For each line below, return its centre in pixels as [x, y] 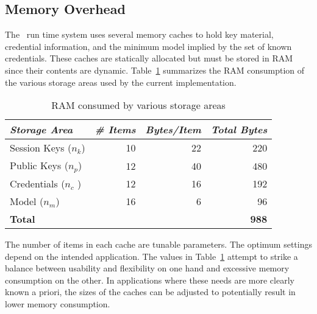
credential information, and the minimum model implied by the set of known [148, 46]
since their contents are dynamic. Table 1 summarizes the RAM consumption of [155, 70]
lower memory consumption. [58, 304]
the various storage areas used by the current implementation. [121, 82]
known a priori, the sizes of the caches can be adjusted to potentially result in [150, 292]
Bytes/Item [173, 130]
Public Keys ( [39, 166]
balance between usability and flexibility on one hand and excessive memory [147, 268]
